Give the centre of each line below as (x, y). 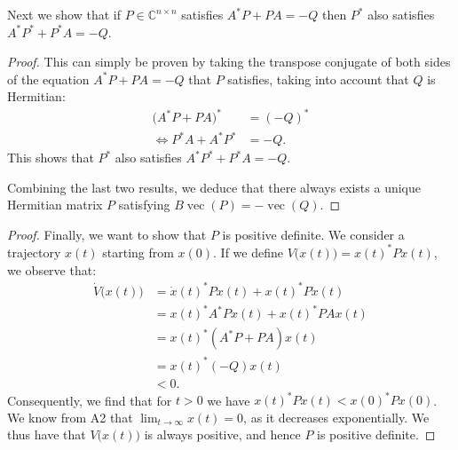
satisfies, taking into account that (318, 79)
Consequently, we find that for (90, 400)
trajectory (34, 252)
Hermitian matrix (55, 205)
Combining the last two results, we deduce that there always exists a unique (214, 187)
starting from (138, 252)
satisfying (144, 205)
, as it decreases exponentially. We (336, 417)
